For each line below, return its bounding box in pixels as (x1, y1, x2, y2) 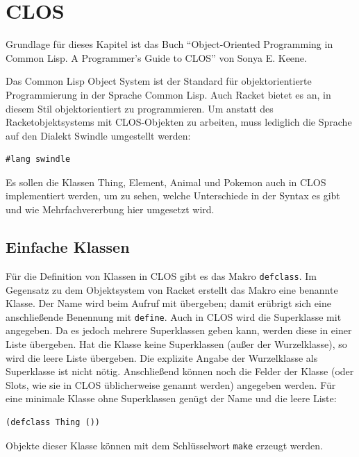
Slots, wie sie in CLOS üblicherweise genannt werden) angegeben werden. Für (6, 377, 336, 392)
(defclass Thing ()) (6, 417, 101, 427)
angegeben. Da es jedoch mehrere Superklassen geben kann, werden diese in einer (6, 323, 352, 338)
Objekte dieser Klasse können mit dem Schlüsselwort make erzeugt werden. (6, 438, 323, 452)
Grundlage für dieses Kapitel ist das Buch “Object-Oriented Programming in (6, 37, 333, 51)
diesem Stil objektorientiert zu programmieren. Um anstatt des (6, 101, 274, 115)
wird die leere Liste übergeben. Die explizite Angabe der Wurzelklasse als (6, 350, 318, 365)
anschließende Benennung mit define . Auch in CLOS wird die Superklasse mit (6, 309, 342, 324)
